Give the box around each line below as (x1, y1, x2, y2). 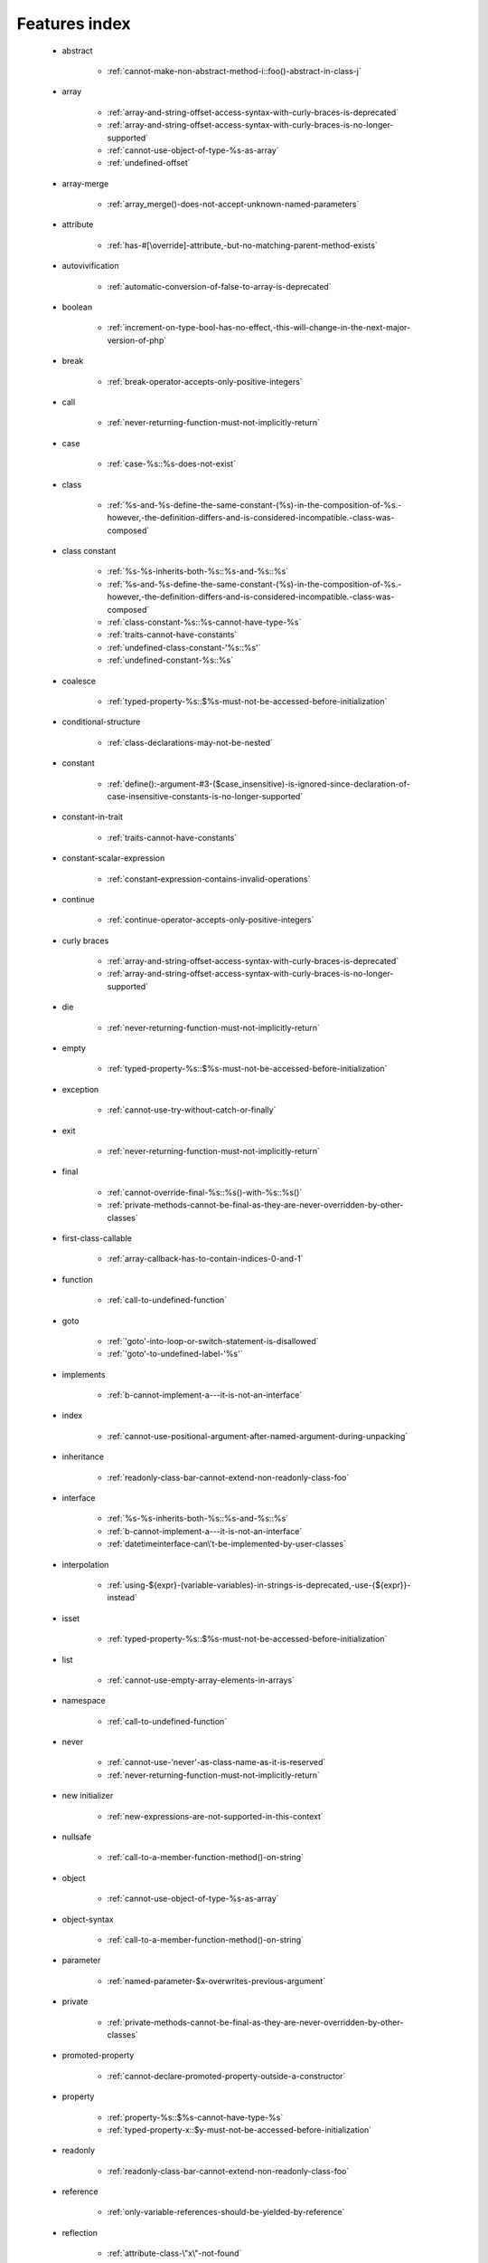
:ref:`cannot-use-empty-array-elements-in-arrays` (107, 1675, 296, 1685)
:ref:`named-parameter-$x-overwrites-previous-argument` (107, 1975, 325, 1986)
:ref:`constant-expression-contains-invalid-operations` (107, 874, 311, 884)
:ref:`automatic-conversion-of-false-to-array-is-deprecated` (107, 281, 332, 291)
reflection (61, 2227, 99, 2238)
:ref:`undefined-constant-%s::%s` (107, 654, 234, 665)
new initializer (61, 1790, 114, 1801)
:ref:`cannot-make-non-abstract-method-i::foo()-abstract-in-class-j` (107, 65, 361, 76)
